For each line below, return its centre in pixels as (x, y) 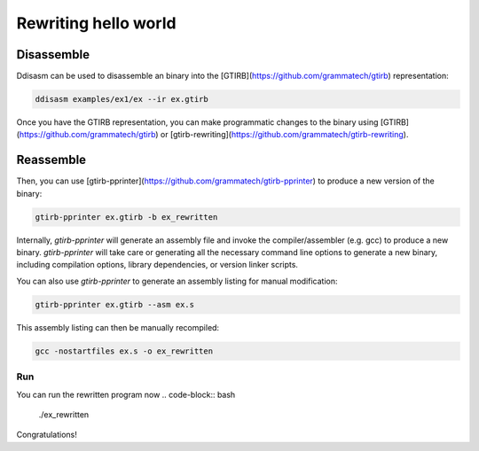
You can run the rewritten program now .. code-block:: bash (126, 394)
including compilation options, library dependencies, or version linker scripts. (157, 265)
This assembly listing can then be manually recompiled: (118, 327)
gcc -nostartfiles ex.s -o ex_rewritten (124, 351)
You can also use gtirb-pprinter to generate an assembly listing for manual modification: (177, 281)
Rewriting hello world (96, 23)
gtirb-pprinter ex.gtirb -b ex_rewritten (126, 217)
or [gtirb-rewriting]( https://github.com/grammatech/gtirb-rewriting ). (284, 135)
